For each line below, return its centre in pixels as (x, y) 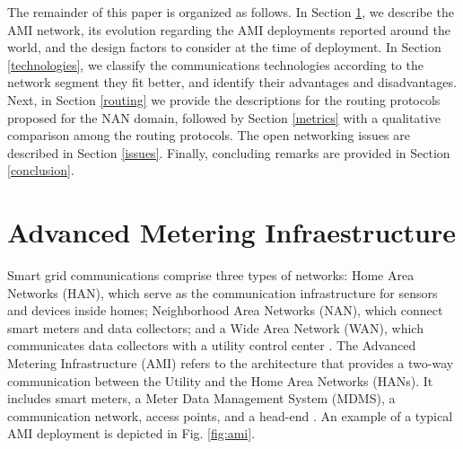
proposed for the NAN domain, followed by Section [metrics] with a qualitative (224, 117)
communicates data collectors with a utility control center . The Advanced (212, 345)
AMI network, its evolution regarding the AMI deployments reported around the (229, 29)
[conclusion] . (41, 170)
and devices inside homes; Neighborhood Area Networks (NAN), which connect (225, 310)
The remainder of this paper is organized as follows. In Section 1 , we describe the (231, 12)
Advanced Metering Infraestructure (232, 232)
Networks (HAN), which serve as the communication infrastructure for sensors (223, 292)
